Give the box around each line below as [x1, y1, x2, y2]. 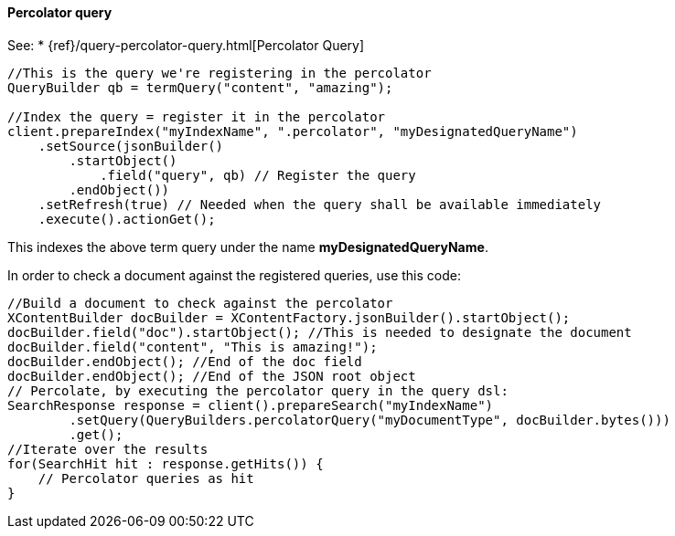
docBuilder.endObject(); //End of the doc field [7, 353, 362, 369]
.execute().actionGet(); [37, 211, 216, 226]
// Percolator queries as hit [37, 470, 254, 486]
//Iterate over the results [7, 441, 209, 457]
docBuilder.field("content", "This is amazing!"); [7, 339, 378, 354]
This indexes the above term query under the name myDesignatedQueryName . [7, 238, 488, 255]
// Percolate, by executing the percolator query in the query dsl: [7, 383, 509, 398]
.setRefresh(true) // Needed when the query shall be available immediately [37, 196, 602, 212]
